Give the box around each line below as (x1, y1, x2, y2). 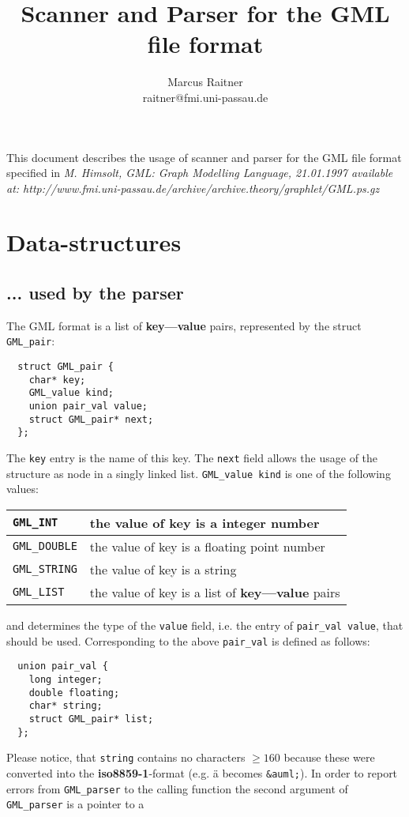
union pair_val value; (28, 401, 148, 412)
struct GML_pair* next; (28, 413, 154, 425)
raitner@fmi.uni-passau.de (142, 88, 268, 105)
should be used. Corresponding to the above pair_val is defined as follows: (6, 632, 370, 649)
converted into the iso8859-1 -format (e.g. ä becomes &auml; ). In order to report (6, 764, 398, 781)
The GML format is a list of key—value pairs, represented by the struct (6, 317, 362, 333)
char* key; (28, 374, 86, 386)
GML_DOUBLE (13, 540, 77, 553)
